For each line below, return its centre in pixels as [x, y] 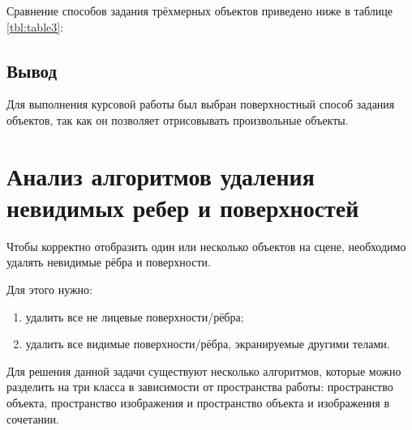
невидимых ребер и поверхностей [183, 207]
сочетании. [33, 418]
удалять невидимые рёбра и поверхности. [109, 262]
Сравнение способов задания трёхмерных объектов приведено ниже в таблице [200, 11]
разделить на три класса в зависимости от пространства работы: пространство [200, 387]
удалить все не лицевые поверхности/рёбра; [135, 316]
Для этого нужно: [50, 290]
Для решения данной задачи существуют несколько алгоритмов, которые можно [204, 370]
